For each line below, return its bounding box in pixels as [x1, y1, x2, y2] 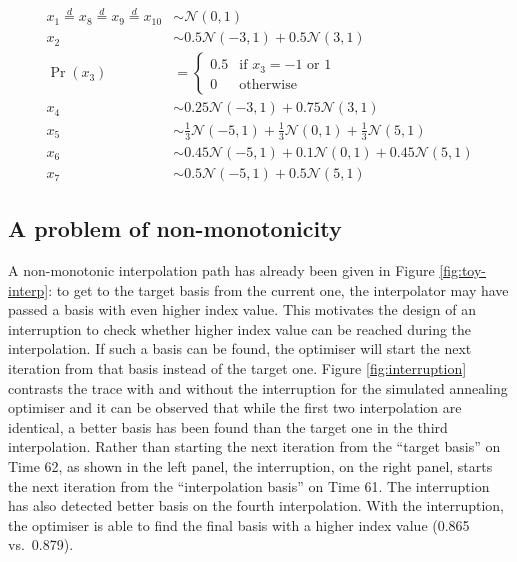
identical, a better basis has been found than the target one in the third [8, 416, 448, 437]
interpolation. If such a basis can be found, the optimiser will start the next [8, 338, 472, 359]
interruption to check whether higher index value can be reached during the [8, 318, 472, 339]
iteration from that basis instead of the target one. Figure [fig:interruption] [8, 357, 467, 378]
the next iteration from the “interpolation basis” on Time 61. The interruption [8, 475, 490, 496]
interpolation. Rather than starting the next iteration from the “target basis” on [8, 436, 501, 457]
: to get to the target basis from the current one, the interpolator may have [48, 279, 509, 300]
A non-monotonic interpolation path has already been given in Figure [8, 259, 435, 280]
